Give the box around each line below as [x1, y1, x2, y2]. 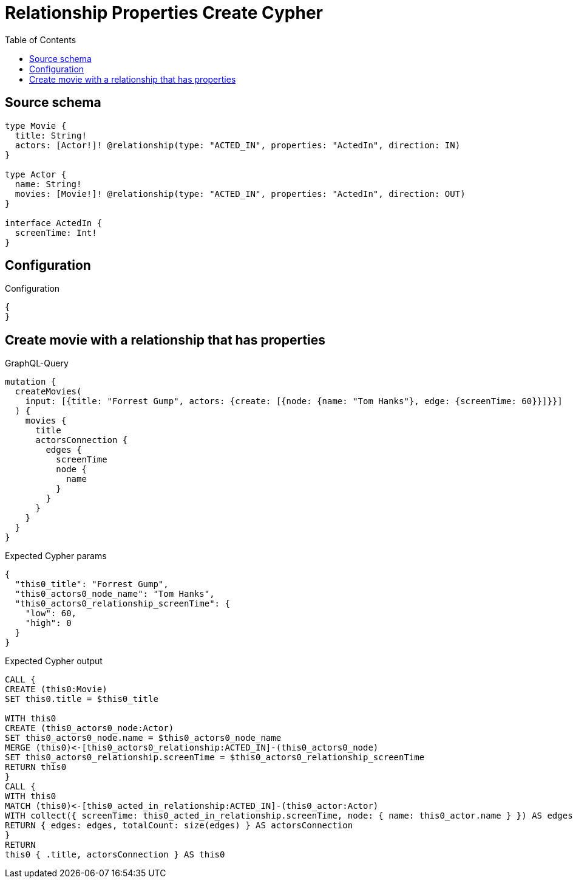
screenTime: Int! [15, 227, 97, 238]
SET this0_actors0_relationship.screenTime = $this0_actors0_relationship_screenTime [5, 752, 425, 763]
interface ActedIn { [5, 218, 103, 228]
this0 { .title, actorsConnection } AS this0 [5, 850, 225, 860]
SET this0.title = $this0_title [5, 694, 158, 704]
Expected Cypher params [5, 551, 107, 562]
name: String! [15, 179, 82, 189]
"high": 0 [25, 618, 72, 628]
